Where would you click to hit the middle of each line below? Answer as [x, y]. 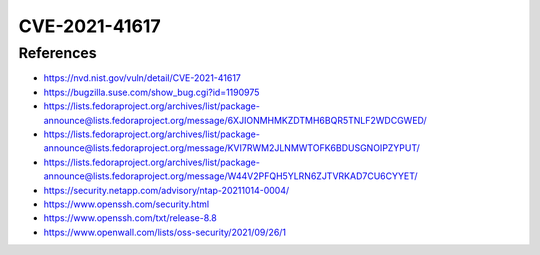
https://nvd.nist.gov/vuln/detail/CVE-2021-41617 [142, 78]
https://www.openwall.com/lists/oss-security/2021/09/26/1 [165, 232]
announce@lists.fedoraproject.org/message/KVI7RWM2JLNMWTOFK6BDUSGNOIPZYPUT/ [231, 148]
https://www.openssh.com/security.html [126, 204]
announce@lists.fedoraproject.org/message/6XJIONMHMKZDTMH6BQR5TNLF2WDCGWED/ [235, 120]
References [57, 53]
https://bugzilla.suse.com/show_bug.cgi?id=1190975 [151, 92]
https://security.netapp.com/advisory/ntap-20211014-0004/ [166, 190]
